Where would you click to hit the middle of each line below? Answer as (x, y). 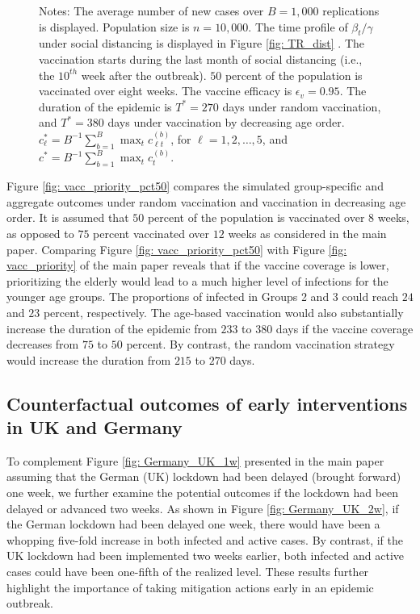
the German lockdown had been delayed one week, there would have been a (193, 524)
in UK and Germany (94, 427)
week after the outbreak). (144, 75)
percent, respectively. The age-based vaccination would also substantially (223, 312)
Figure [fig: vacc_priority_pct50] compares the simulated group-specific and (195, 186)
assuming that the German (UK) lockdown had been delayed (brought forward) (204, 476)
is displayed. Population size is (114, 26)
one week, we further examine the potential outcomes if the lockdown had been (203, 493)
